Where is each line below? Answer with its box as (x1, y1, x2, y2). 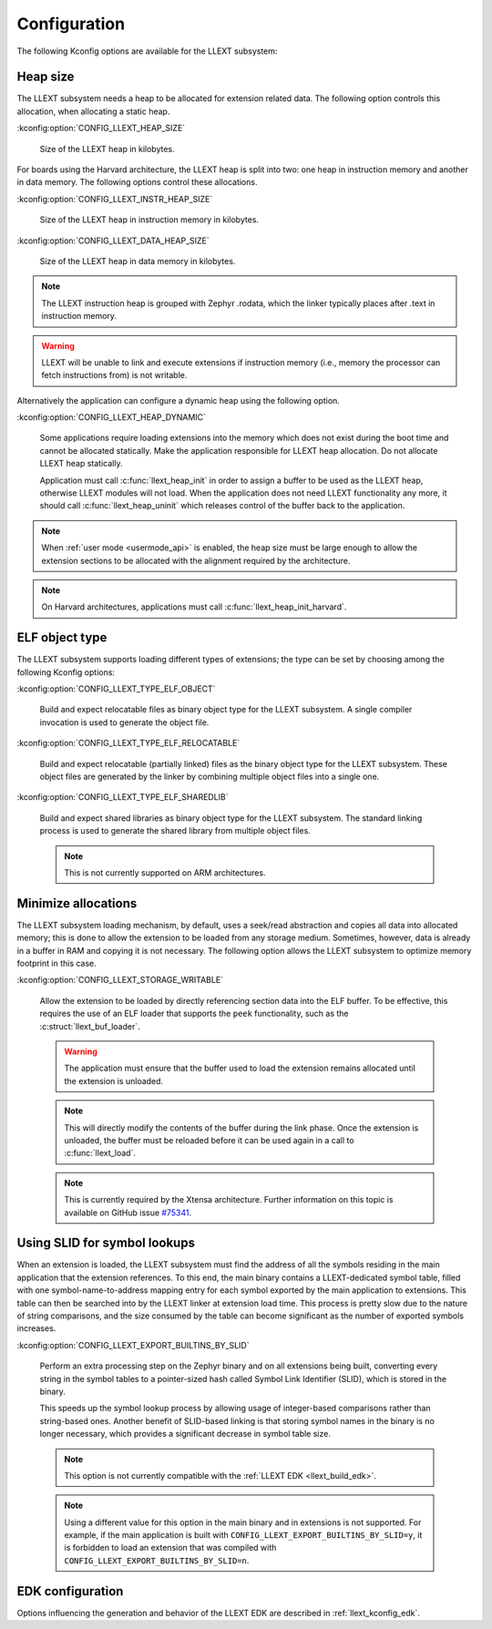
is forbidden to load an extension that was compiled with (64, 1542, 277, 1553)
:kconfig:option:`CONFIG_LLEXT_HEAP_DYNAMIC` (16, 412, 207, 423)
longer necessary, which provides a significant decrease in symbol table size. (39, 1429, 332, 1439)
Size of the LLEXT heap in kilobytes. (39, 143, 175, 154)
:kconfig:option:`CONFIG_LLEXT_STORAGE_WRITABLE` (16, 975, 223, 986)
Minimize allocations (16, 896, 138, 911)
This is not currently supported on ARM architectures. (64, 866, 266, 878)
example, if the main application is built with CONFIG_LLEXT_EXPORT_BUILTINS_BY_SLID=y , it (64, 1530, 423, 1541)
